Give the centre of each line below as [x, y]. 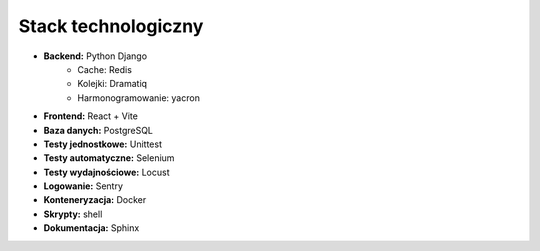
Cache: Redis [104, 69]
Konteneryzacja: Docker [95, 200]
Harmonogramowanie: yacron [138, 97]
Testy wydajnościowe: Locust [106, 172]
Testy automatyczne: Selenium [109, 158]
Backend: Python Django [95, 56]
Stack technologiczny [111, 26]
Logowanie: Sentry [83, 186]
